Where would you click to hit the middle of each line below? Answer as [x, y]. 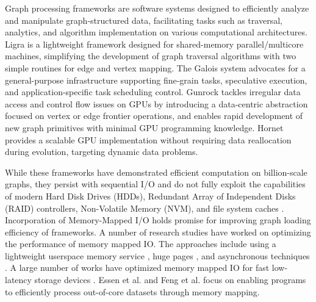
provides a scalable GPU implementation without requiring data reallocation [148, 139]
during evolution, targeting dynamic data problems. [102, 152]
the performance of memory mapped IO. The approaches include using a [141, 244]
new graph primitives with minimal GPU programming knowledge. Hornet [144, 127]
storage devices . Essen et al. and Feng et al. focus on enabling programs [170, 280]
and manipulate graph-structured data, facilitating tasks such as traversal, [144, 20]
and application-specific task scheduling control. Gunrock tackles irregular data [153, 92]
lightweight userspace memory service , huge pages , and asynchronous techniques [157, 255]
